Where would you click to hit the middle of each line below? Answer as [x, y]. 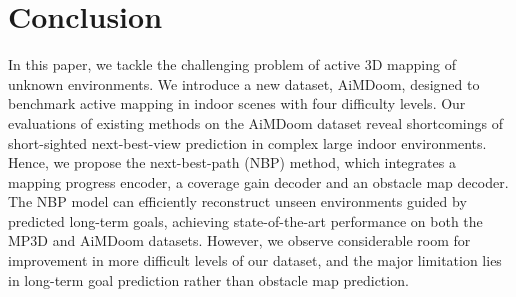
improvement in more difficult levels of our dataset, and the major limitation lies [255, 260]
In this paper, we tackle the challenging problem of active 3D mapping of [232, 64]
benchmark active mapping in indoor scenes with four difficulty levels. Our [237, 103]
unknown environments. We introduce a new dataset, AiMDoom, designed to [244, 83]
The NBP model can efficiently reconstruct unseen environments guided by [237, 201]
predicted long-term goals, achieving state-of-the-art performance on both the [245, 220]
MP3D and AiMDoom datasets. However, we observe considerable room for [239, 240]
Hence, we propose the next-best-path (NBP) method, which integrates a [232, 162]
